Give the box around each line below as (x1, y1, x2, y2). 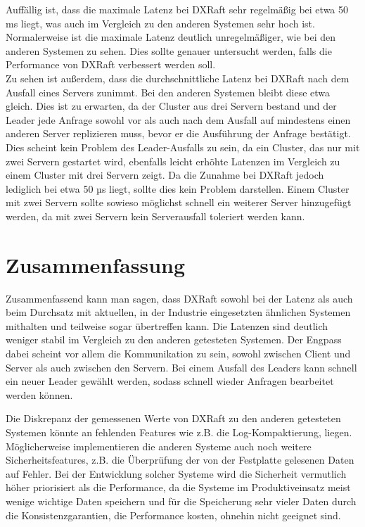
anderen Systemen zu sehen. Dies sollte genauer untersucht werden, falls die (6, 43, 332, 58)
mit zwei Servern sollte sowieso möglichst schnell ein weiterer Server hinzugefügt (6, 195, 352, 210)
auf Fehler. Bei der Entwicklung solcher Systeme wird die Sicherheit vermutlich (6, 466, 347, 481)
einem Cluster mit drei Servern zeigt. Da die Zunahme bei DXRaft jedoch (6, 167, 324, 182)
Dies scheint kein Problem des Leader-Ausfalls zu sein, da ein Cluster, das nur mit (6, 139, 360, 154)
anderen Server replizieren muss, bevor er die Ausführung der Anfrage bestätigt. (6, 126, 351, 141)
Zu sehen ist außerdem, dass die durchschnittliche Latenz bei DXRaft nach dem (6, 70, 350, 85)
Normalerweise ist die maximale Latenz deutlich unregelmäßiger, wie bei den (6, 30, 336, 44)
